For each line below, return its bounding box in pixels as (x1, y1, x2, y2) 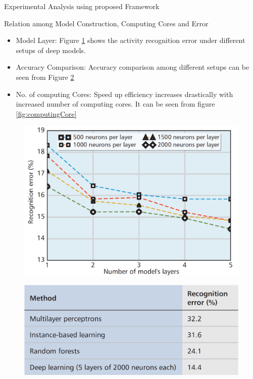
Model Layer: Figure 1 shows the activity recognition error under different (16, 35, 245, 45)
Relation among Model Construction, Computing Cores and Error (4, 18, 209, 28)
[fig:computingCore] (16, 108, 77, 119)
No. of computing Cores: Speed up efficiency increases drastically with (16, 88, 233, 99)
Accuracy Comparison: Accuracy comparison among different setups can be (16, 62, 249, 72)
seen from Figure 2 (16, 71, 74, 82)
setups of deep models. (16, 44, 86, 55)
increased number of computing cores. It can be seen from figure (16, 99, 215, 109)
